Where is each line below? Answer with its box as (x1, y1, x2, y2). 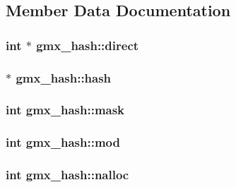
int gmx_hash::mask (6, 101, 125, 119)
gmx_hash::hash (16, 68, 112, 86)
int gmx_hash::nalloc (6, 166, 129, 183)
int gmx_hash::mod (6, 133, 120, 151)
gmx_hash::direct (36, 36, 139, 54)
